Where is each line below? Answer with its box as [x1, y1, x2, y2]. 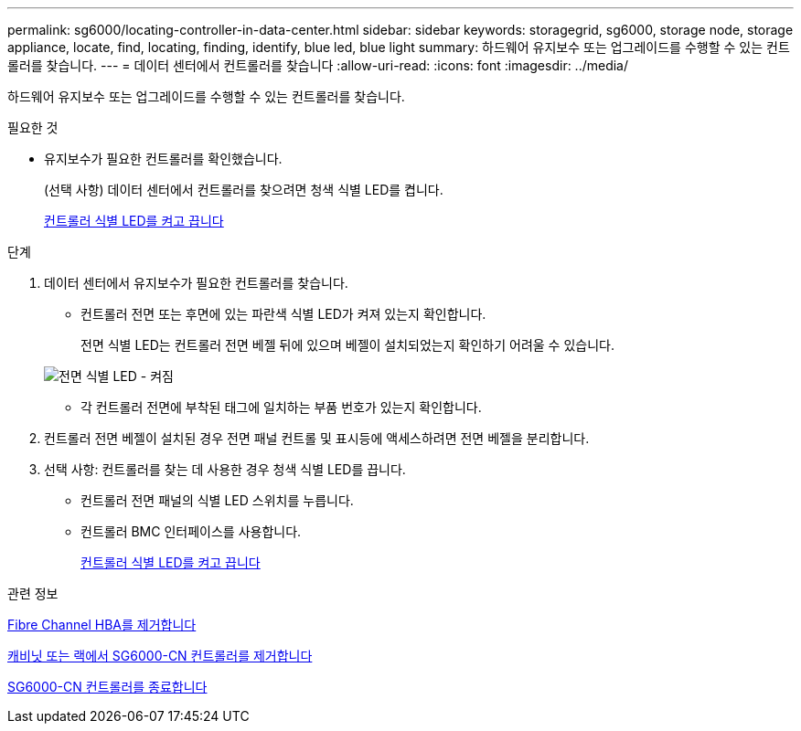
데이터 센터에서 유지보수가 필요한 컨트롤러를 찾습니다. [44, 275, 348, 291]
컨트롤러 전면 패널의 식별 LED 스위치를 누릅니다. [80, 493, 354, 508]
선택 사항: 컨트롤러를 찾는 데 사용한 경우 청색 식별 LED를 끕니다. [44, 461, 406, 477]
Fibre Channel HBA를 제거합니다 [7, 617, 197, 632]
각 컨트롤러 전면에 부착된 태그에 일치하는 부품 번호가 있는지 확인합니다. [80, 399, 482, 415]
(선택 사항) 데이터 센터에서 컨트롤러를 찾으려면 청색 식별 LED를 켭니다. [44, 182, 443, 197]
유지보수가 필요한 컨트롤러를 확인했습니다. [44, 151, 283, 166]
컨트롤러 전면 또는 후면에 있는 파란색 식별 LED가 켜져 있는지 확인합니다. [80, 306, 486, 322]
